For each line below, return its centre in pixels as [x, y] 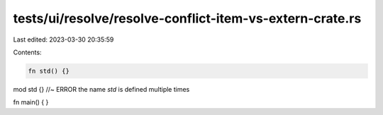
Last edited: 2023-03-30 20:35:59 [63, 40]
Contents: [27, 52]
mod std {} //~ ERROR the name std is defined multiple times [101, 89]
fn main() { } [31, 102]
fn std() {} [49, 71]
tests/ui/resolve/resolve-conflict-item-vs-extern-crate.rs [187, 18]
